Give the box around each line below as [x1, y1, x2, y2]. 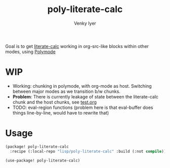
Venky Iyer [74, 20, 96, 26]
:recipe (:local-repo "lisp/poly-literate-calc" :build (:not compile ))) [10, 149, 168, 154]
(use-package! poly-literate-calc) [5, 158, 80, 163]
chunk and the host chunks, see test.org [12, 99, 97, 105]
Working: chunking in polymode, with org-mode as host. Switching [12, 83, 152, 89]
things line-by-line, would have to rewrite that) [12, 109, 109, 116]
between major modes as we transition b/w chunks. [12, 88, 120, 94]
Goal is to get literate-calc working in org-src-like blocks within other [5, 43, 149, 49]
